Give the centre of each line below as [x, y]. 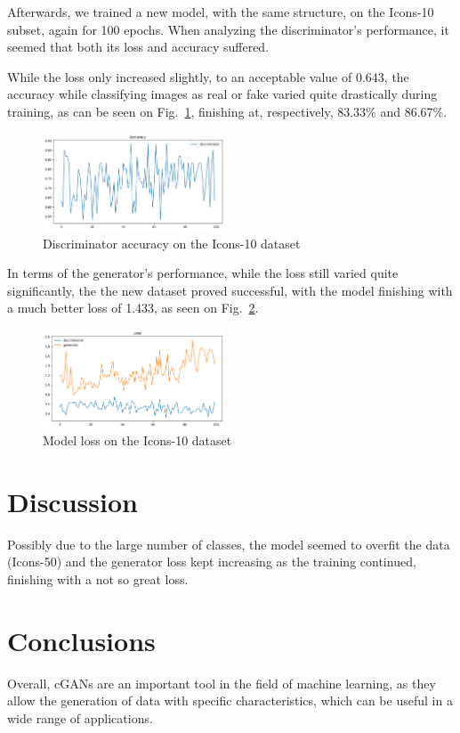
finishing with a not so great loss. [98, 579]
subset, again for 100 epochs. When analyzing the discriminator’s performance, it [228, 29]
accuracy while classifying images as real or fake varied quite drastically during [222, 94]
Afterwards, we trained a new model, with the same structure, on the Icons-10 [221, 12]
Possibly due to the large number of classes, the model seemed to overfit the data [229, 544]
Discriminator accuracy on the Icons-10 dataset [172, 243]
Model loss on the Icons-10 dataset [137, 440]
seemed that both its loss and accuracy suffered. [138, 47]
